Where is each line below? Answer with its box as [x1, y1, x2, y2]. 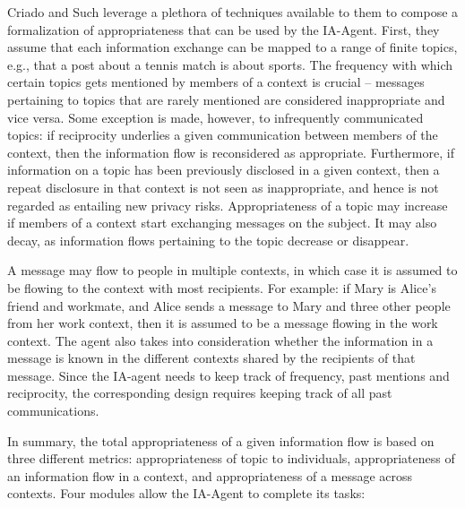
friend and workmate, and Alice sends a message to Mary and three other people [7, 296, 451, 314]
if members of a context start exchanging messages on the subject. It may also [7, 213, 437, 232]
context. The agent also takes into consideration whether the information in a [7, 331, 434, 349]
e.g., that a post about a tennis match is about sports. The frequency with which [7, 55, 453, 73]
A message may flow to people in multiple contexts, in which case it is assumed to [7, 261, 458, 280]
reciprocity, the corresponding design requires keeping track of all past [7, 383, 392, 402]
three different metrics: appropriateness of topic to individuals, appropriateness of [7, 449, 455, 468]
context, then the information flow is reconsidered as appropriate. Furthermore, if [7, 142, 454, 161]
